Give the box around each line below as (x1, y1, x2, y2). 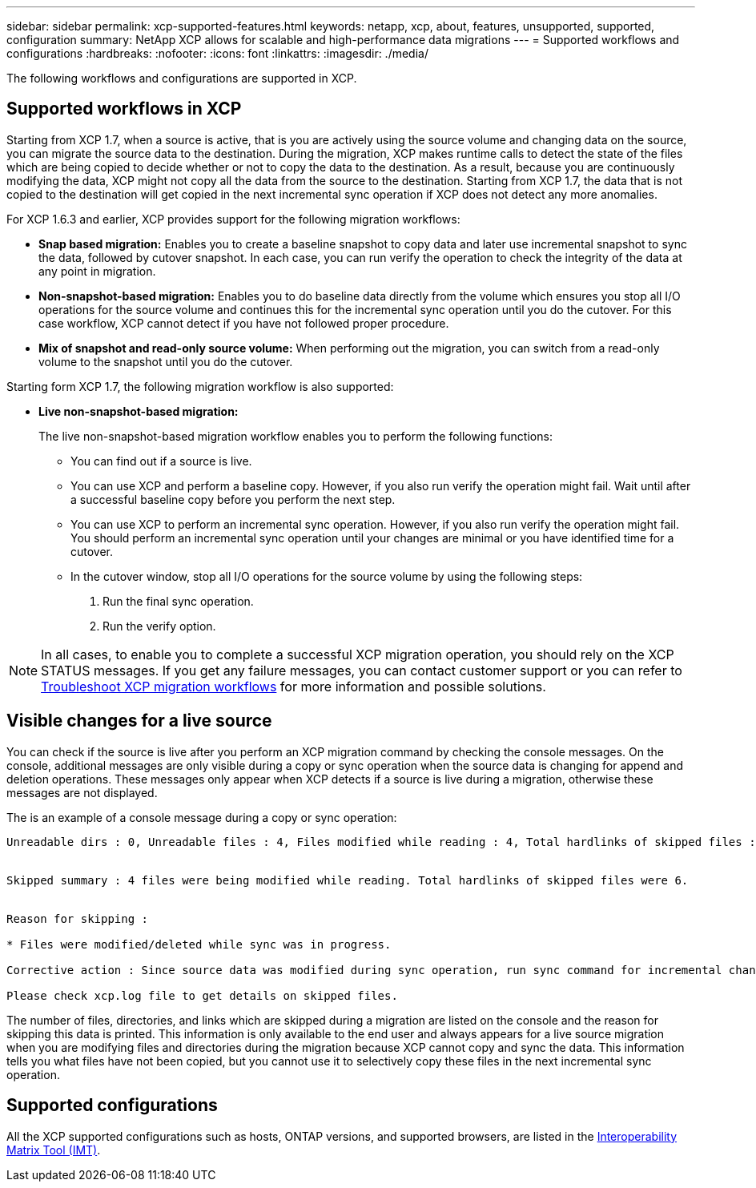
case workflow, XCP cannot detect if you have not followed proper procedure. (38, 316, 449, 330)
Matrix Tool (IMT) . (6, 1142, 101, 1157)
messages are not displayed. (6, 785, 158, 799)
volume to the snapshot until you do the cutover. (38, 354, 293, 368)
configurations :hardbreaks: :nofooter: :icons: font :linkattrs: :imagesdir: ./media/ (6, 46, 428, 60)
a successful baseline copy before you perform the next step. (70, 492, 396, 506)
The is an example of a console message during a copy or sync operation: (6, 810, 397, 824)
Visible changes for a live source (6, 711, 272, 731)
